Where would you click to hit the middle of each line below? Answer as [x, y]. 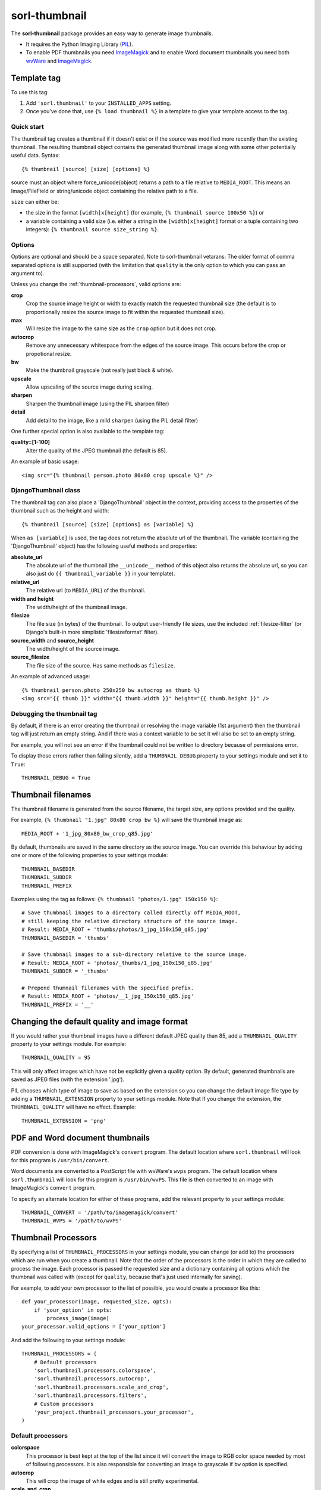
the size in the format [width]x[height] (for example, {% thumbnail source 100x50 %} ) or [145, 213]
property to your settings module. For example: [69, 1044]
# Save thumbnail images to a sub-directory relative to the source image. [134, 954]
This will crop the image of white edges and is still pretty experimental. [112, 1481]
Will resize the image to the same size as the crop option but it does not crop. [121, 328]
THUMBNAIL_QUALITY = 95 [56, 1058]
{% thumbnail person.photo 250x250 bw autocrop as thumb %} [111, 690]
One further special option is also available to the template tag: [88, 432]
